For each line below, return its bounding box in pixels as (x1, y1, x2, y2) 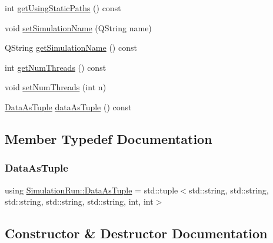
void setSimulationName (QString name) (5, 21, 152, 34)
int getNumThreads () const (5, 61, 106, 73)
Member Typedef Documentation (5, 129, 212, 147)
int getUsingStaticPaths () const (5, 2, 121, 14)
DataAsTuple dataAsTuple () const (5, 100, 132, 113)
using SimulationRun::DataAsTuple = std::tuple (5, 183, 178, 196)
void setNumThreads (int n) (5, 81, 106, 93)
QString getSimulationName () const (5, 41, 137, 54)
